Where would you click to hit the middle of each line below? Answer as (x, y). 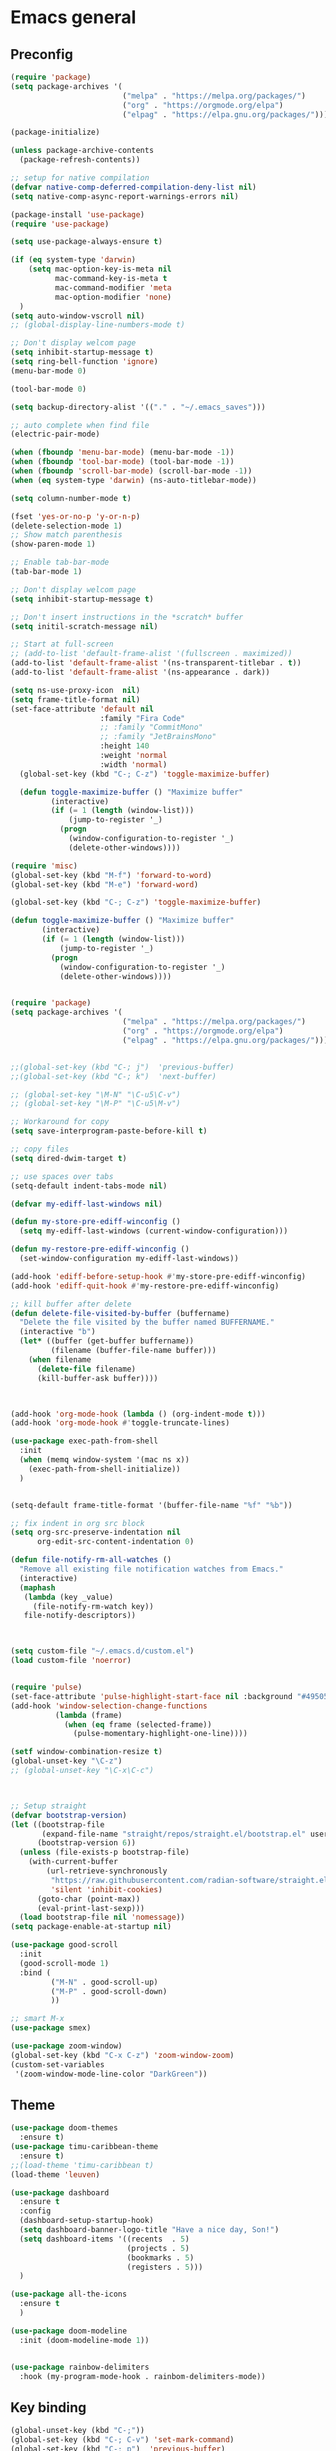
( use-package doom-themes (64, 2128)
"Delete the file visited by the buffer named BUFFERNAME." (147, 1322)
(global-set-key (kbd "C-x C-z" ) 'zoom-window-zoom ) (122, 2055)
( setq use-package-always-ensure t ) (86, 242)
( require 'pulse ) (46, 1687)
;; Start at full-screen (62, 644)
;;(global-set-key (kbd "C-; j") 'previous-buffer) (122, 1067)
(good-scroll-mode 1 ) (64, 1963)
